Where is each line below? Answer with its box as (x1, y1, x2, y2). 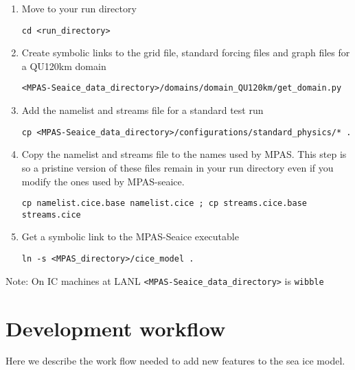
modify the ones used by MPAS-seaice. (21, 174, 185, 188)
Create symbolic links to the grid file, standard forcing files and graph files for (21, 45, 350, 60)
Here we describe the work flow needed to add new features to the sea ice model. (5, 354, 345, 368)
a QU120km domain (21, 58, 106, 73)
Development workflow (5, 314, 226, 342)
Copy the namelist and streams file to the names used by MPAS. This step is (21, 147, 347, 161)
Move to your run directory (21, 1, 137, 15)
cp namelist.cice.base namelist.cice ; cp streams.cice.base (21, 198, 308, 209)
